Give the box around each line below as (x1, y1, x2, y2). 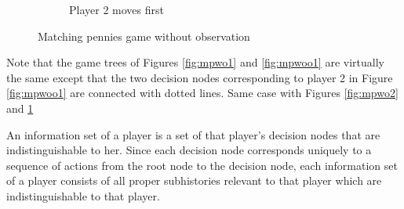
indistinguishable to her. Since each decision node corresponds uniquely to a (6, 142, 372, 158)
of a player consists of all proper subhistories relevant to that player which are (6, 172, 382, 189)
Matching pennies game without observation (38, 27, 250, 44)
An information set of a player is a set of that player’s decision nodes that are (6, 126, 380, 142)
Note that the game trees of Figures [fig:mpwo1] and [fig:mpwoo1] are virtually (6, 54, 384, 70)
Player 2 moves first (69, 2, 164, 17)
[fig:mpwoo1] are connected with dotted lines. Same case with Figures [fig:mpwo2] (6, 85, 399, 101)
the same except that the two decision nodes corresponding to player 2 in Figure (6, 69, 393, 85)
